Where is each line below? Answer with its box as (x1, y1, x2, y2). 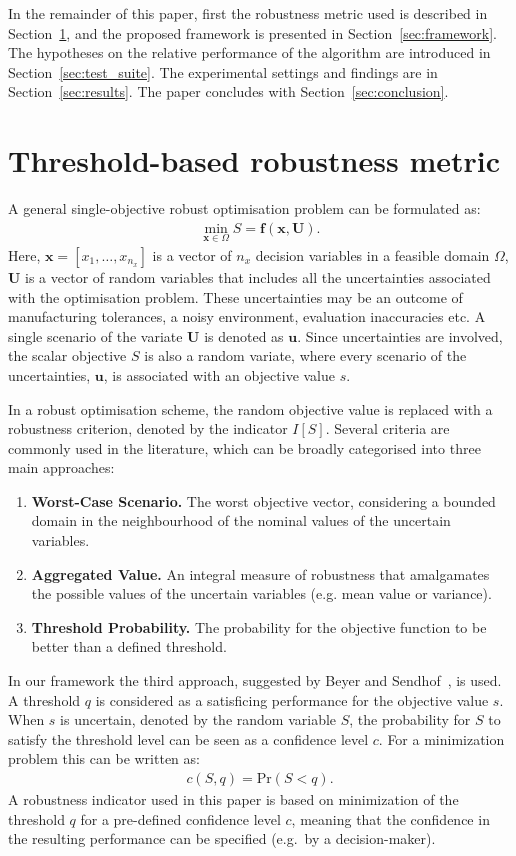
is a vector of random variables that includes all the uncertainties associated (25, 266, 491, 287)
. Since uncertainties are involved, (297, 325, 503, 346)
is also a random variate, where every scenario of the (144, 345, 467, 366)
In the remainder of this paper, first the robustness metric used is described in (8, 3, 488, 23)
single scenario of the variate (8, 325, 183, 346)
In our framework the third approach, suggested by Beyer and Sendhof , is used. (8, 670, 502, 691)
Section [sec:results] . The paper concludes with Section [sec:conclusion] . (8, 81, 449, 102)
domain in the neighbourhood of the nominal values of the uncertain (31, 510, 451, 531)
